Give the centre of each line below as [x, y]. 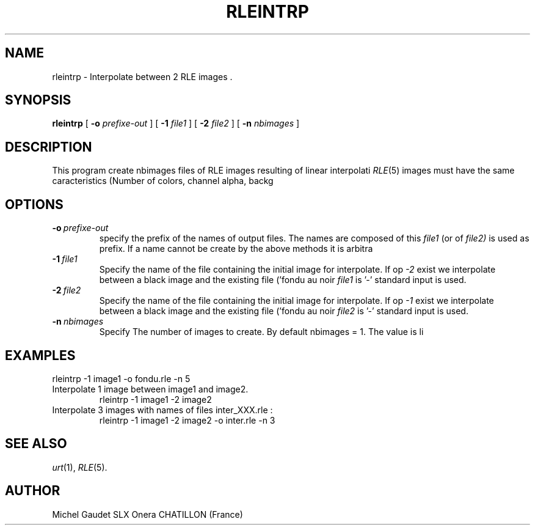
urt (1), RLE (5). [80, 467]
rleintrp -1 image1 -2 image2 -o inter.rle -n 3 [187, 420]
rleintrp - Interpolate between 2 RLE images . [142, 76]
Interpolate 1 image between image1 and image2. [150, 389]
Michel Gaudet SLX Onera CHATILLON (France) [147, 514]
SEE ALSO [36, 444]
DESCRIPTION [49, 147]
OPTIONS [34, 204]
